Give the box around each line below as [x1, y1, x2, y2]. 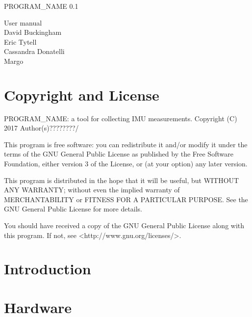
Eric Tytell [4, 36, 37, 47]
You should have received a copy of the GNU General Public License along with [4, 220, 245, 231]
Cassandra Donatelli [4, 46, 65, 56]
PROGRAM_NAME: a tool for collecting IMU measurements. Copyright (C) [4, 113, 237, 123]
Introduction [4, 259, 91, 279]
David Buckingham [4, 27, 62, 37]
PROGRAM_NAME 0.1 [4, 1, 78, 11]
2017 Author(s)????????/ [4, 123, 79, 133]
